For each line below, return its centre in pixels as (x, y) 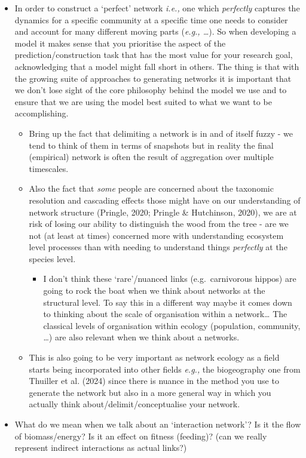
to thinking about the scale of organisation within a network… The (165, 314)
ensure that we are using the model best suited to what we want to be (143, 101)
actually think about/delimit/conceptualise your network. (134, 404)
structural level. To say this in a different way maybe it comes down (168, 302)
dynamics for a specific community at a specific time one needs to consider (151, 19)
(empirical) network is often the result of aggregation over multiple (151, 157)
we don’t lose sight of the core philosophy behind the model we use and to (151, 90)
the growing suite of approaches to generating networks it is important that (153, 78)
